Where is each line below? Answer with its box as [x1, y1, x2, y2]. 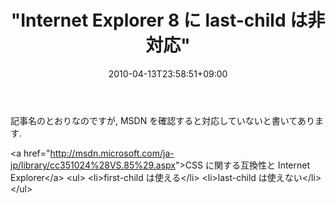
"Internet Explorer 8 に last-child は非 [10, 9, 326, 32]
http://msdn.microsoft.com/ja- [49, 147, 175, 159]
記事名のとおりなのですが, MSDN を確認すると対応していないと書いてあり [10, 114, 315, 126]
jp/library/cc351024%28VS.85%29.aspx [10, 159, 177, 171]
